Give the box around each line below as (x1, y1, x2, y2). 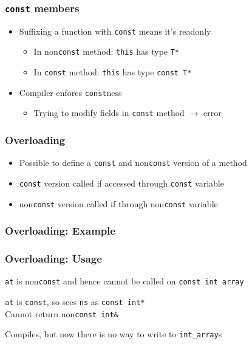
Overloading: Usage (5, 251, 102, 266)
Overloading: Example (5, 223, 116, 238)
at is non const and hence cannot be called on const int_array (5, 275, 244, 287)
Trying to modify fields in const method (33, 106, 185, 119)
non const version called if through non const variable (19, 197, 218, 210)
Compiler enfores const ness (19, 86, 122, 98)
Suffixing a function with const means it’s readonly (19, 24, 211, 37)
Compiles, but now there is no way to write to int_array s (5, 328, 222, 340)
